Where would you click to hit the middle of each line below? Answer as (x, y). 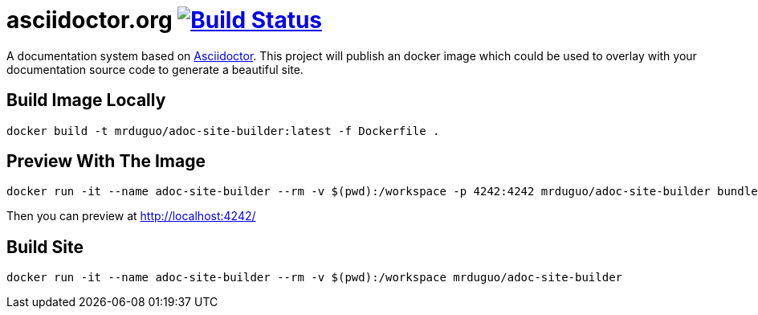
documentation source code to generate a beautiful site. (155, 69)
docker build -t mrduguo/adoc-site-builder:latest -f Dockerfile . (223, 131)
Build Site (45, 247)
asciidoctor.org (90, 20)
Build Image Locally (86, 100)
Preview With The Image (106, 162)
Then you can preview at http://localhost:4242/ (131, 216)
